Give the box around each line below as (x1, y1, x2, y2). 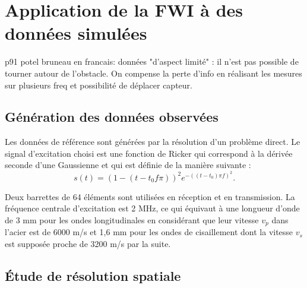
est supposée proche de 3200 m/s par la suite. (5, 237, 171, 249)
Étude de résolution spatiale (5, 266, 181, 284)
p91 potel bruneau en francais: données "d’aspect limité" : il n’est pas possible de (5, 55, 299, 68)
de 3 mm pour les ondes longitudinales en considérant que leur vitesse (5, 213, 259, 226)
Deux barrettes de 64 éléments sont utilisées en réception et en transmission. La (5, 190, 295, 202)
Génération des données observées (5, 107, 219, 126)
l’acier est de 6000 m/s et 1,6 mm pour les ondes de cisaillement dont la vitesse (5, 226, 293, 238)
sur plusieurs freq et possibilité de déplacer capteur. (5, 78, 192, 91)
